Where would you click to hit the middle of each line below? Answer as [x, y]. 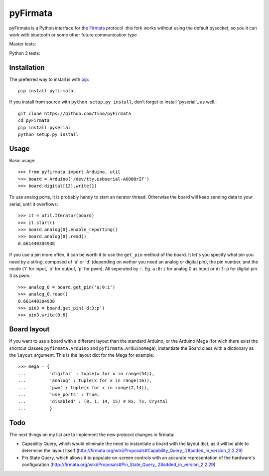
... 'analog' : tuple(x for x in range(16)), [85, 381]
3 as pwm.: [20, 276]
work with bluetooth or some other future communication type [73, 34]
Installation [27, 67]
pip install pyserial [44, 127]
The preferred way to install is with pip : [49, 79]
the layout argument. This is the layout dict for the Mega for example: [82, 355]
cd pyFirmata [34, 120]
